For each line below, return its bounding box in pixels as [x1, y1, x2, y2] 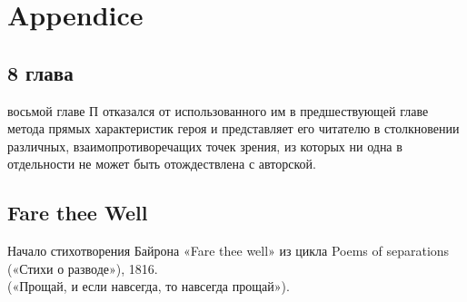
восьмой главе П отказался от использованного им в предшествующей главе [7, 101, 429, 120]
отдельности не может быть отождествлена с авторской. [7, 154, 316, 173]
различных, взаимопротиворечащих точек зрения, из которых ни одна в [7, 136, 402, 155]
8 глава [7, 58, 74, 86]
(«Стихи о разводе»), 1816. [7, 258, 158, 278]
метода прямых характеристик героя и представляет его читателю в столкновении [7, 119, 460, 138]
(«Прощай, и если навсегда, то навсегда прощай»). [7, 277, 290, 296]
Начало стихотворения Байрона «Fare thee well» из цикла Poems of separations [7, 241, 450, 260]
